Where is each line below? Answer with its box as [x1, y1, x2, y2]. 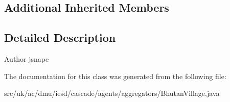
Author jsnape [4, 53, 49, 64]
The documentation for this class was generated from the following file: [4, 70, 226, 81]
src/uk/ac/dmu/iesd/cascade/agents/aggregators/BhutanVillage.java [4, 88, 220, 98]
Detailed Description [4, 30, 116, 45]
